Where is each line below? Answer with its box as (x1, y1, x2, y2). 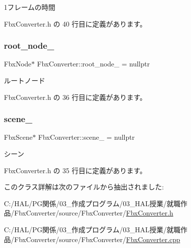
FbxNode (4, 59, 31, 69)
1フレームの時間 (4, 2, 55, 12)
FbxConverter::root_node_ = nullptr (37, 59, 150, 69)
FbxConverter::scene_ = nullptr (38, 132, 135, 142)
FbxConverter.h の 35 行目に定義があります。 (4, 165, 147, 175)
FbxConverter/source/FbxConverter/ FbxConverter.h (14, 208, 173, 218)
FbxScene (4, 132, 33, 142)
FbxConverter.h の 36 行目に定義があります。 (4, 92, 147, 102)
